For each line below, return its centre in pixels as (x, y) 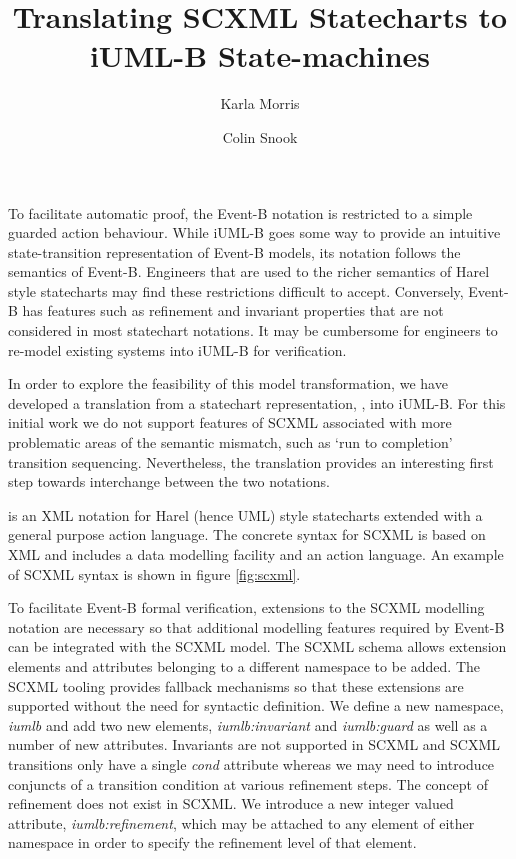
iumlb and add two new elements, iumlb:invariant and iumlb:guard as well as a (248, 724)
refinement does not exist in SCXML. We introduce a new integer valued (231, 803)
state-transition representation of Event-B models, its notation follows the (234, 251)
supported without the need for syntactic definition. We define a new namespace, (256, 705)
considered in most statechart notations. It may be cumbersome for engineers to (253, 330)
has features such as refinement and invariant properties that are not (233, 310)
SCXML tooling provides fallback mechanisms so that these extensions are (236, 685)
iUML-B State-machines (260, 55)
